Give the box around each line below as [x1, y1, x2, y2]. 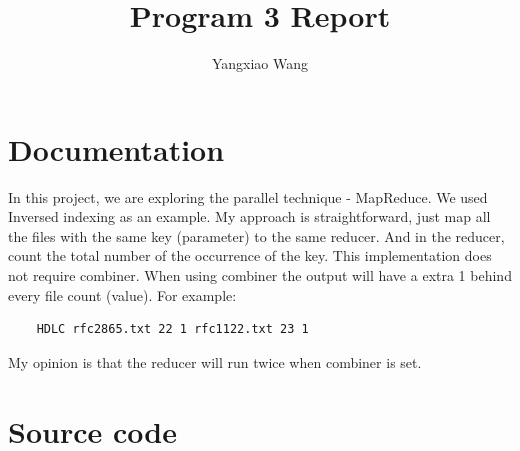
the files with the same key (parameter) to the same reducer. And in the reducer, [8, 225, 505, 246]
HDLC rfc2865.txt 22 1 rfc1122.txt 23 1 [36, 322, 309, 337]
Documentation [8, 128, 225, 169]
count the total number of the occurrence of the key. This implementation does [8, 245, 492, 266]
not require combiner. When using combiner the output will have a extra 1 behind [8, 265, 512, 286]
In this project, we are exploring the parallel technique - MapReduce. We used [8, 186, 488, 207]
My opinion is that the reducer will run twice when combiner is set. [8, 351, 422, 372]
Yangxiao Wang [211, 53, 309, 74]
